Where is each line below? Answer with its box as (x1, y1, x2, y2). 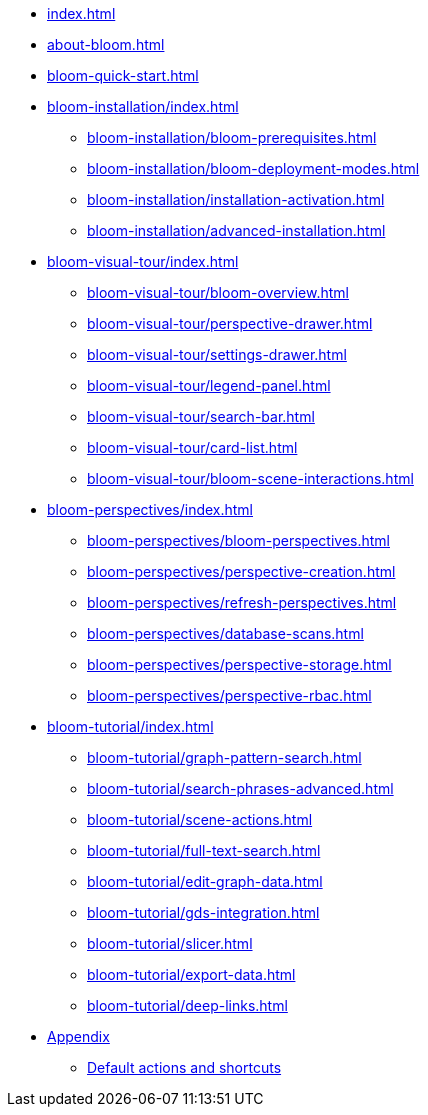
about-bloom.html (47, 36, 165, 53)
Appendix (47, 1028, 110, 1045)
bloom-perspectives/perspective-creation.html (87, 563, 396, 580)
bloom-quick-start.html (47, 67, 199, 84)
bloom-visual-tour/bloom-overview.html (87, 284, 349, 301)
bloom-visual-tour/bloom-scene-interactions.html (87, 470, 414, 487)
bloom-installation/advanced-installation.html (87, 222, 386, 239)
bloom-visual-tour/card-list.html (87, 439, 298, 456)
